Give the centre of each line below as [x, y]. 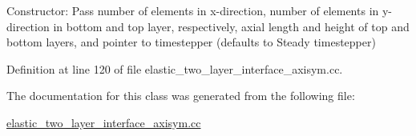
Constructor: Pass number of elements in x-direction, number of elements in [193, 10]
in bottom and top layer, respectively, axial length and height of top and [231, 26]
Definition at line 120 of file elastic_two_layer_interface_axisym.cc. [175, 68]
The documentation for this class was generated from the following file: [181, 96]
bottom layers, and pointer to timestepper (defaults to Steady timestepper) [191, 42]
